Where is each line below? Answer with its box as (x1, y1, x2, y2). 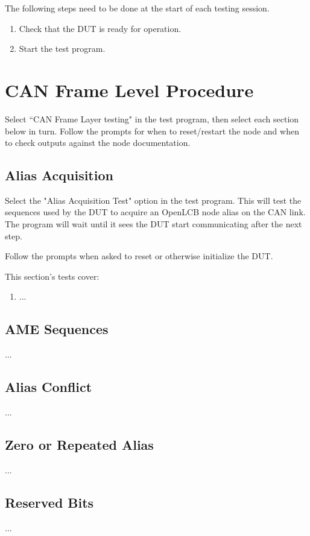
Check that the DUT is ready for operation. (19, 22, 182, 34)
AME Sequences (5, 320, 109, 338)
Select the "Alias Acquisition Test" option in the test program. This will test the (5, 194, 302, 206)
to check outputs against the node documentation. (5, 136, 191, 149)
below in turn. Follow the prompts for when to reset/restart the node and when (5, 124, 299, 137)
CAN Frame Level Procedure (5, 77, 254, 102)
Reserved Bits (5, 493, 94, 511)
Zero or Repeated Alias (5, 435, 154, 454)
